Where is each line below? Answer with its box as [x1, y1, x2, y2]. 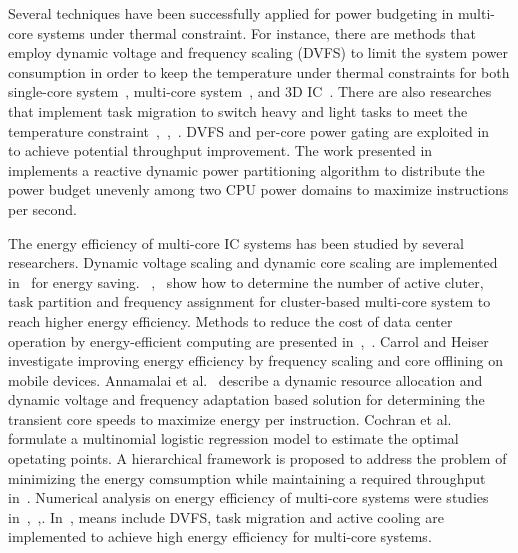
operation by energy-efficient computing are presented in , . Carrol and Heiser [8, 330, 489, 351]
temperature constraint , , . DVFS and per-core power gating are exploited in [8, 120, 490, 141]
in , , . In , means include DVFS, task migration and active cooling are [8, 506, 444, 527]
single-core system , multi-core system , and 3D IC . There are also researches [8, 81, 492, 102]
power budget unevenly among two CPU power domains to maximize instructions [8, 179, 509, 200]
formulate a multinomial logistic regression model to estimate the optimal [8, 428, 459, 449]
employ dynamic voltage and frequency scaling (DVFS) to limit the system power [8, 42, 509, 63]
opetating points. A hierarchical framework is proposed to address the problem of [8, 448, 507, 469]
